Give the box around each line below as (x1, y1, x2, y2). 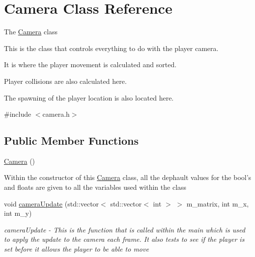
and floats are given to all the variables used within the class (4, 182, 187, 192)
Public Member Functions (4, 133, 139, 148)
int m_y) (4, 208, 32, 218)
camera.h (42, 109, 70, 119)
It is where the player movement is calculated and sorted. (4, 59, 177, 70)
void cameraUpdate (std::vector (4, 198, 99, 208)
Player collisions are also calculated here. (4, 76, 127, 86)
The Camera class (4, 26, 58, 37)
